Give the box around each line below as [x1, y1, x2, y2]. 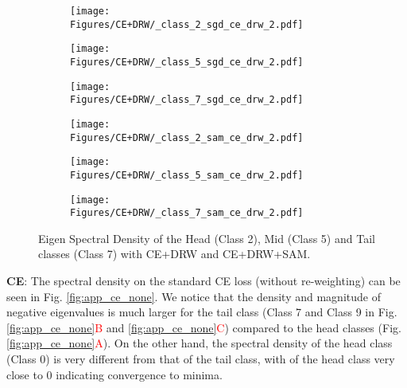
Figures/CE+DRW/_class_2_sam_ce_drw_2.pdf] [70, 131, 304, 143]
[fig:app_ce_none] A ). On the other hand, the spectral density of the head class [6, 335, 393, 351]
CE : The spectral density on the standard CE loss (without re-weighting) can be [6, 272, 401, 289]
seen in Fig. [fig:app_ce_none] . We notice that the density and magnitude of [6, 288, 381, 304]
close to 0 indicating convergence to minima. [6, 366, 223, 382]
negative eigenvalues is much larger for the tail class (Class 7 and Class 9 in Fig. [6, 304, 397, 320]
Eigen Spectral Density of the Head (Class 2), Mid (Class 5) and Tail [38, 229, 375, 246]
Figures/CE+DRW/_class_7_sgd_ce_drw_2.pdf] [70, 94, 304, 106]
